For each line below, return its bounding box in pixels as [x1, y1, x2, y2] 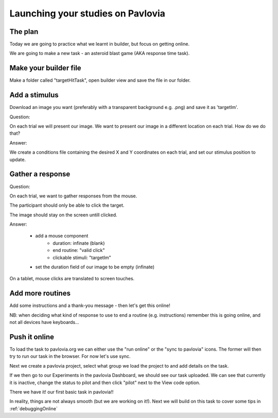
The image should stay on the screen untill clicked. [9, 211, 118, 218]
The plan [9, 27, 39, 36]
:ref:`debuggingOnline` [9, 405, 58, 411]
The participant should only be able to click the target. [9, 202, 125, 208]
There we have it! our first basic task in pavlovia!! [9, 389, 114, 395]
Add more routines [9, 289, 71, 298]
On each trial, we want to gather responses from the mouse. [9, 193, 137, 199]
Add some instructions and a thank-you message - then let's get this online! [9, 302, 170, 308]
